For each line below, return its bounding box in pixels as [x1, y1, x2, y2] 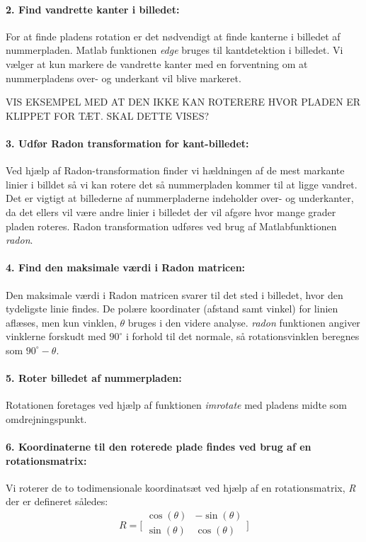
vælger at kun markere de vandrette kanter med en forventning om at [6, 56, 308, 71]
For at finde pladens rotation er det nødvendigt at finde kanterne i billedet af [6, 28, 341, 43]
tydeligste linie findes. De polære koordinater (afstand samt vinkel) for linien [6, 301, 338, 316]
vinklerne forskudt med [6, 329, 106, 344]
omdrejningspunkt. [6, 411, 87, 426]
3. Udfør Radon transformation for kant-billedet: [6, 135, 249, 150]
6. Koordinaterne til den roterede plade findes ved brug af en [6, 439, 311, 454]
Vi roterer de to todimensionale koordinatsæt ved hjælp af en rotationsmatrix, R [6, 480, 356, 495]
